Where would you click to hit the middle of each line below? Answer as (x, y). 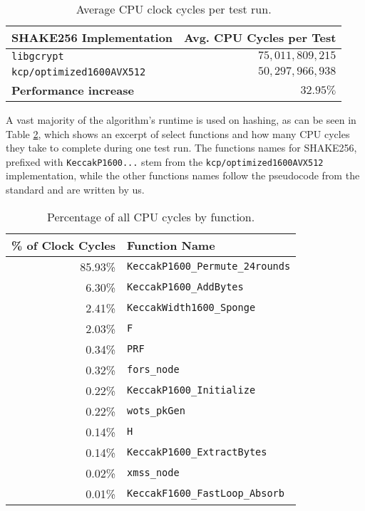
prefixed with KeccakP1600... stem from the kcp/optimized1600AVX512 (165, 161)
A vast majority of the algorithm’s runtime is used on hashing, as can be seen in (181, 120)
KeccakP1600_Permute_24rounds (209, 267)
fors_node (153, 370)
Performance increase (73, 90)
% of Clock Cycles (64, 245)
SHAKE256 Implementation (92, 37)
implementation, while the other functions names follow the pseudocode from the (183, 175)
